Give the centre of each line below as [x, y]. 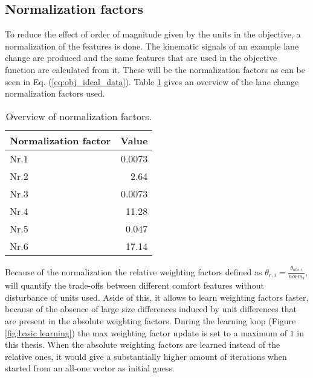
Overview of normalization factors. [79, 116]
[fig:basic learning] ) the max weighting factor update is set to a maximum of [146, 332]
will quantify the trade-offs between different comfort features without [134, 285]
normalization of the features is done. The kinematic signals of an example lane [152, 46]
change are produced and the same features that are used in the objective [141, 58]
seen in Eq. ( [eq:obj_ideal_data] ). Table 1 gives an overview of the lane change [152, 81]
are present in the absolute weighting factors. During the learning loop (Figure [150, 320]
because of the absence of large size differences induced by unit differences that [151, 309]
